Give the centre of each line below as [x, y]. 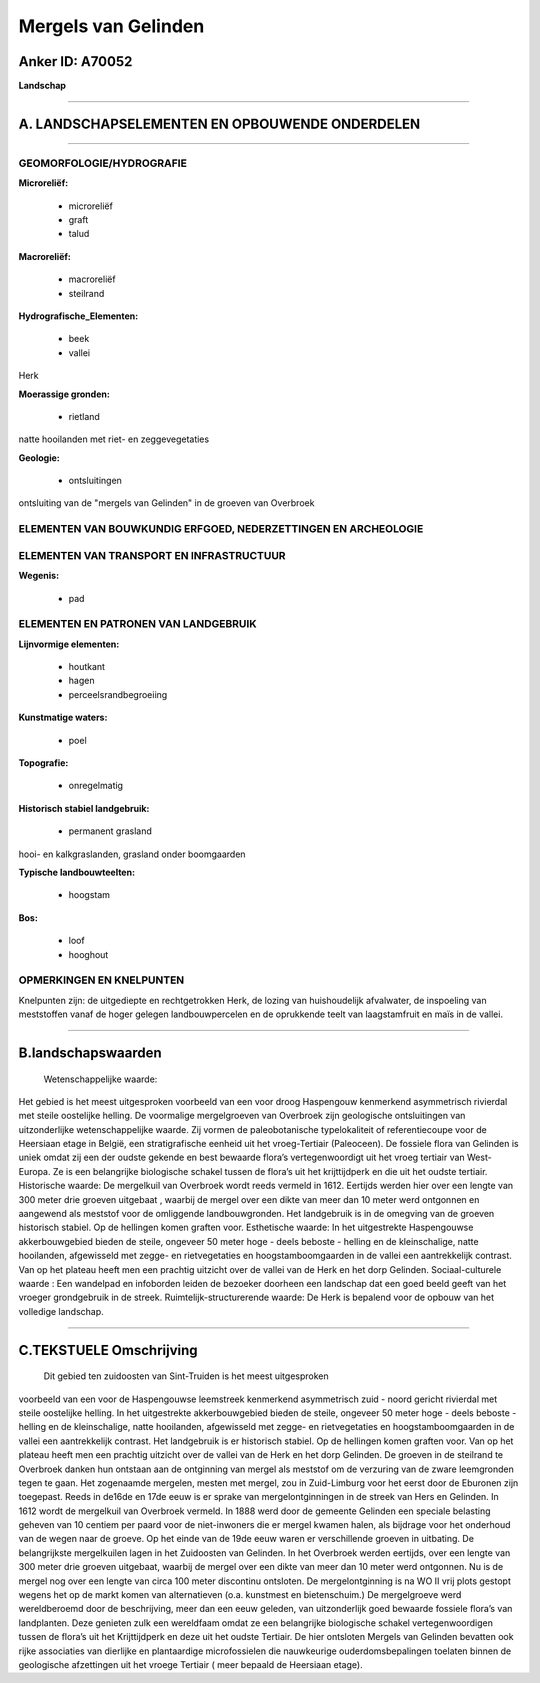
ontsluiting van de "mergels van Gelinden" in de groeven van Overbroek [166, 503]
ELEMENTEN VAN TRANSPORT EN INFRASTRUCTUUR [152, 555]
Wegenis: [39, 576]
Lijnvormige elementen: [69, 644]
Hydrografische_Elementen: [78, 316]
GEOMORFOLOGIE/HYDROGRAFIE [102, 163]
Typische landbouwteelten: [76, 872]
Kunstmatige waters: [63, 717]
